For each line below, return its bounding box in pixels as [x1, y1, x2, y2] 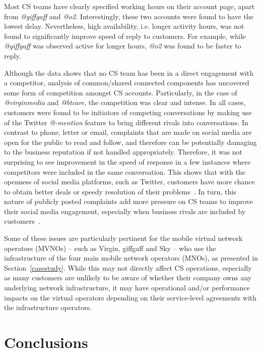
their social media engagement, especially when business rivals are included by [4, 206, 246, 216]
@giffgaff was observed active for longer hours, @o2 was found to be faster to [4, 40, 241, 51]
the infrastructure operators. [4, 302, 92, 313]
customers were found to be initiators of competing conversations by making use [4, 107, 252, 117]
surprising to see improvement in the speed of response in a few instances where [4, 156, 251, 167]
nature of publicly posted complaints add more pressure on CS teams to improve [4, 196, 253, 207]
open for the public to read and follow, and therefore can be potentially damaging [4, 136, 257, 147]
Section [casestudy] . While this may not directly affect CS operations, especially [4, 262, 252, 273]
